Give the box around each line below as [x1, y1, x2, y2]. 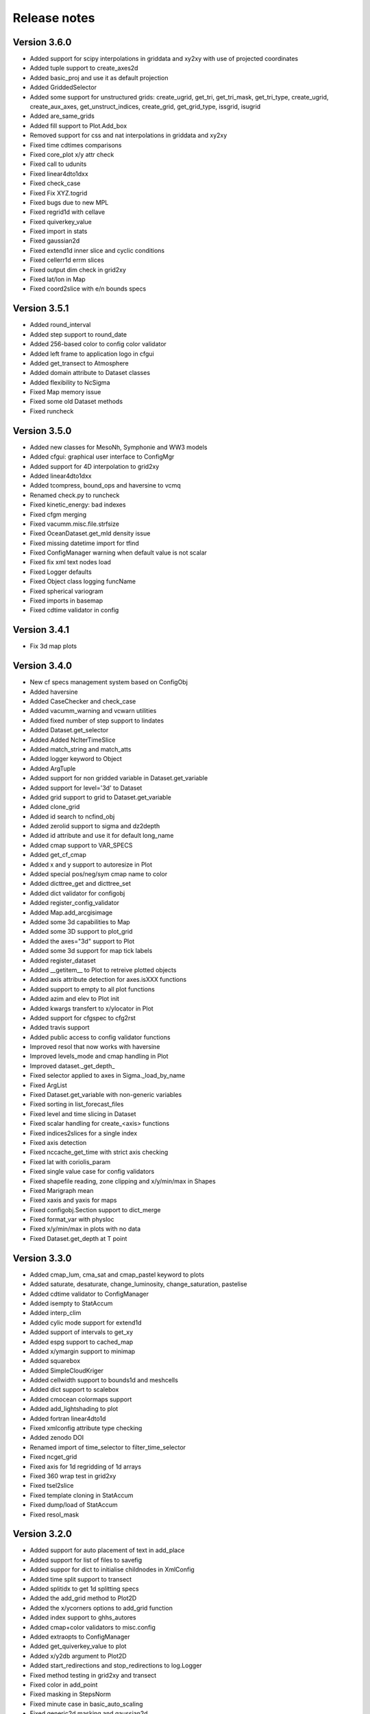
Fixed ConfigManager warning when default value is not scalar [29, 548, 207, 557]
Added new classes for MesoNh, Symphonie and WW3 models [29, 443, 208, 451]
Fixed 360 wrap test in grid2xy [29, 1471, 116, 1480]
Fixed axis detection [29, 1138, 87, 1146]
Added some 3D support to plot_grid [29, 928, 133, 936]
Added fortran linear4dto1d [29, 1414, 106, 1423]
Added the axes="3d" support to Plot [29, 937, 135, 945]
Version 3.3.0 [12, 1252, 72, 1264]
